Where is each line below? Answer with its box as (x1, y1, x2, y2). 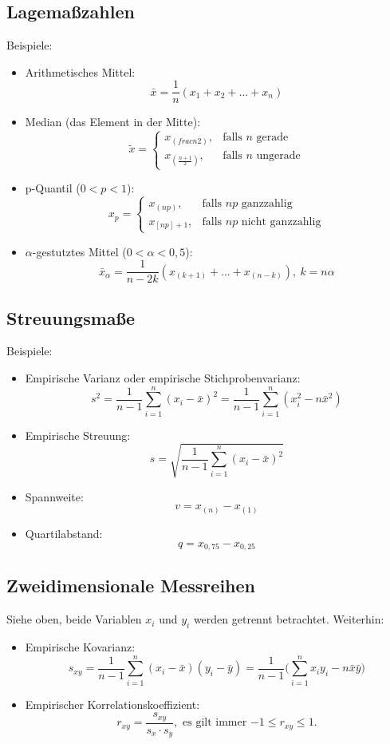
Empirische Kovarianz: (25, 638, 136, 655)
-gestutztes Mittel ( (32, 243, 127, 259)
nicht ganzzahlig (241, 216, 321, 228)
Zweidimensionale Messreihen (6, 573, 255, 598)
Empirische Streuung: (25, 426, 131, 443)
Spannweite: (25, 488, 84, 505)
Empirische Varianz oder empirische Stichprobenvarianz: (25, 369, 301, 386)
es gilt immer (183, 717, 247, 729)
